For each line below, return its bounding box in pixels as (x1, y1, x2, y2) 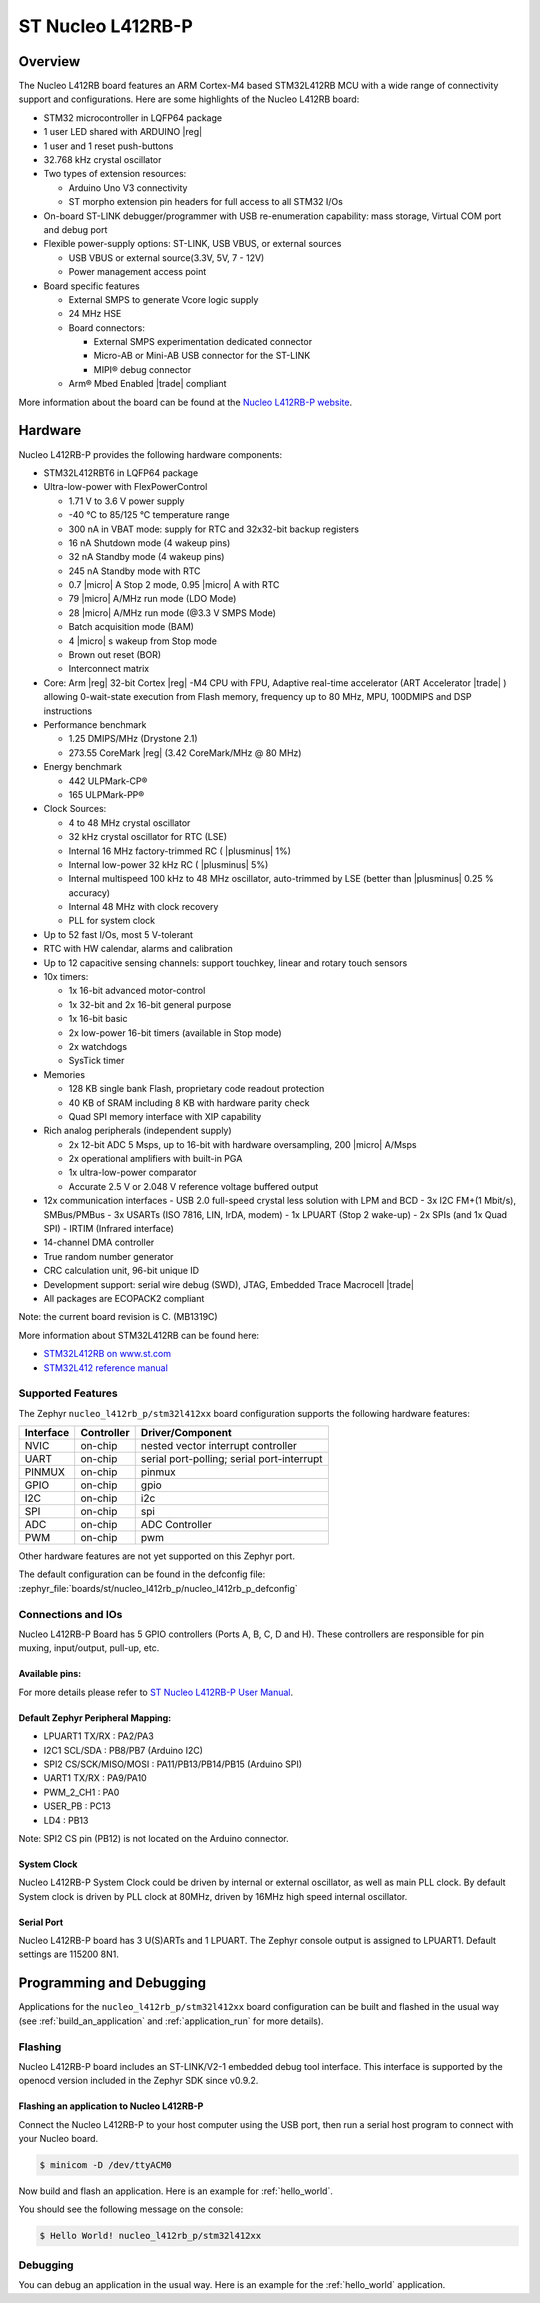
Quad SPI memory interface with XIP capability (68, 1110, 262, 1122)
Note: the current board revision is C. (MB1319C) (18, 1311, 219, 1323)
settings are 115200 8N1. (18, 1948, 120, 1960)
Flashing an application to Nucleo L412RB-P (18, 2100, 204, 2112)
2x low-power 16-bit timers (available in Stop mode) (68, 1026, 282, 1039)
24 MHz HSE (68, 308, 122, 320)
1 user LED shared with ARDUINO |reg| (43, 126, 203, 138)
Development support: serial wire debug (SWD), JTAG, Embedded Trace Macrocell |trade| (43, 1278, 415, 1290)
